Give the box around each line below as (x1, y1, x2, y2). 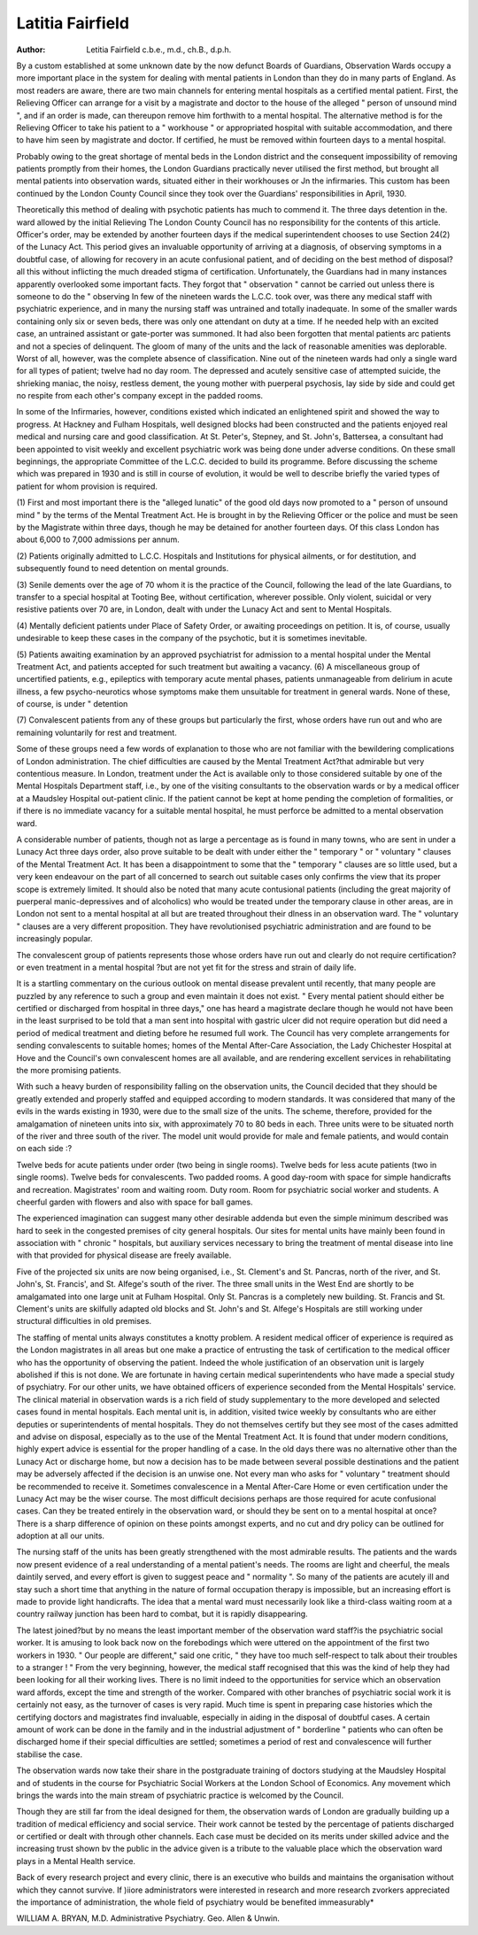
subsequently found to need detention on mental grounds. (16, 563, 229, 574)
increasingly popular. (16, 933, 93, 944)
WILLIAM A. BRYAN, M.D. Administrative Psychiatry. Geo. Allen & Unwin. (16, 1913, 281, 1923)
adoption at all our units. (16, 1530, 105, 1541)
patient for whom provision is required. (16, 481, 158, 491)
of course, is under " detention (16, 699, 128, 709)
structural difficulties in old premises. (16, 1316, 152, 1327)
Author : (16, 44, 46, 55)
